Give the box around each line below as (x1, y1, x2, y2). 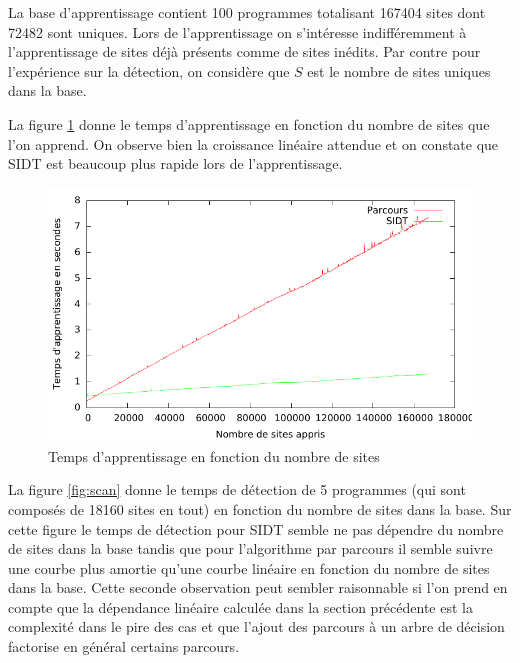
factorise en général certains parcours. (8, 636, 240, 657)
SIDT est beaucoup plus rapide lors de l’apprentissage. (8, 153, 343, 174)
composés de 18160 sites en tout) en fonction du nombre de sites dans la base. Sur (8, 498, 512, 519)
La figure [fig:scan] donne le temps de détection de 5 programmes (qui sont (8, 479, 466, 500)
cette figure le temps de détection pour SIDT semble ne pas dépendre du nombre (8, 518, 504, 539)
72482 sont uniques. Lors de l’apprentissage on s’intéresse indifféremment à (8, 21, 467, 42)
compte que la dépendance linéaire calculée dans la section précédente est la (8, 596, 473, 617)
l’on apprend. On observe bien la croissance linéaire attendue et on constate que (8, 133, 499, 154)
